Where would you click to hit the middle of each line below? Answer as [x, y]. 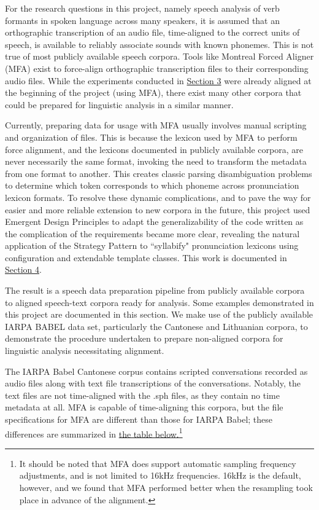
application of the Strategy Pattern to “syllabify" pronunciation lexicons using [152, 245]
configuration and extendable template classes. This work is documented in [146, 257]
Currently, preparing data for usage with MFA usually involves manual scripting [156, 125]
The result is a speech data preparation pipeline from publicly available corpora [155, 290]
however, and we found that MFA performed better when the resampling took [166, 488]
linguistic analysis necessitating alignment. [85, 351]
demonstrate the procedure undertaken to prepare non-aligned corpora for [144, 338]
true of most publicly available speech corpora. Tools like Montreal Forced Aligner [159, 56]
